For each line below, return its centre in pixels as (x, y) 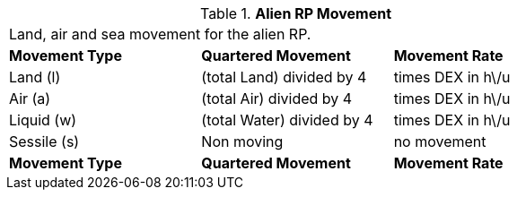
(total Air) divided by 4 (277, 98)
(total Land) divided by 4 (284, 77)
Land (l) (35, 77)
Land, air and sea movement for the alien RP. (160, 34)
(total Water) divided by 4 (287, 120)
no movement (440, 141)
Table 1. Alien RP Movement (296, 13)
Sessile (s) (44, 141)
